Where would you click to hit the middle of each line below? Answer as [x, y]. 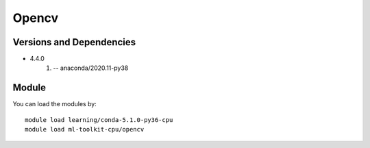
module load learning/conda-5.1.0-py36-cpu [99, 120]
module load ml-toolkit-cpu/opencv [85, 129]
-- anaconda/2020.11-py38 [91, 68]
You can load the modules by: [55, 104]
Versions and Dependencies [74, 42]
